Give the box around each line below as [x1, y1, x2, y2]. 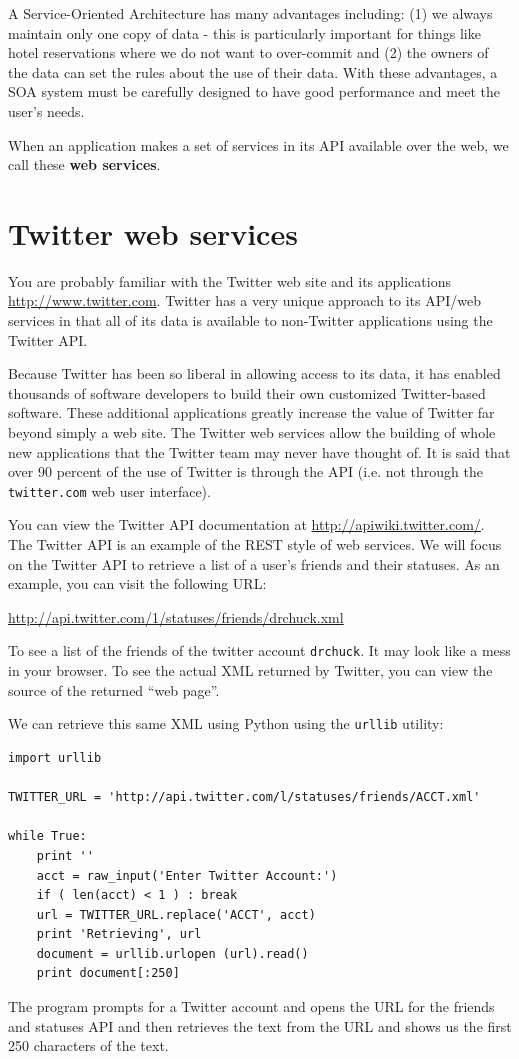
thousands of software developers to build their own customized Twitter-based [8, 382, 486, 403]
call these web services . [8, 154, 161, 175]
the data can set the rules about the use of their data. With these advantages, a [8, 61, 498, 82]
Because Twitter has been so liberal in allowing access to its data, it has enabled [8, 363, 501, 384]
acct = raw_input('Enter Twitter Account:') [36, 868, 338, 883]
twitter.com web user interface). [8, 480, 211, 501]
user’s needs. [8, 100, 85, 121]
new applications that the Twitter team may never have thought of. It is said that [8, 441, 511, 462]
